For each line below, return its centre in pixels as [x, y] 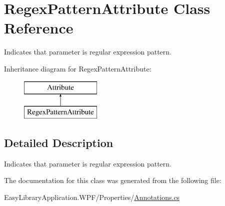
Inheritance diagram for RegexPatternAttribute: [78, 68]
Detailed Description [59, 143]
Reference [39, 28]
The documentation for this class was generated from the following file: [113, 180]
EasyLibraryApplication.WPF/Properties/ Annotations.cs [92, 197]
